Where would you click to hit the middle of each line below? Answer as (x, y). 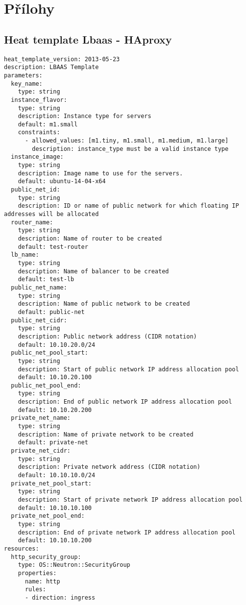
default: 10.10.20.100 (55, 377)
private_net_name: (41, 418)
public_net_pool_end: (46, 385)
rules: (35, 590)
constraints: (39, 133)
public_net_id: (36, 190)
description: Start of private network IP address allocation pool (130, 500)
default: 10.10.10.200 (55, 541)
